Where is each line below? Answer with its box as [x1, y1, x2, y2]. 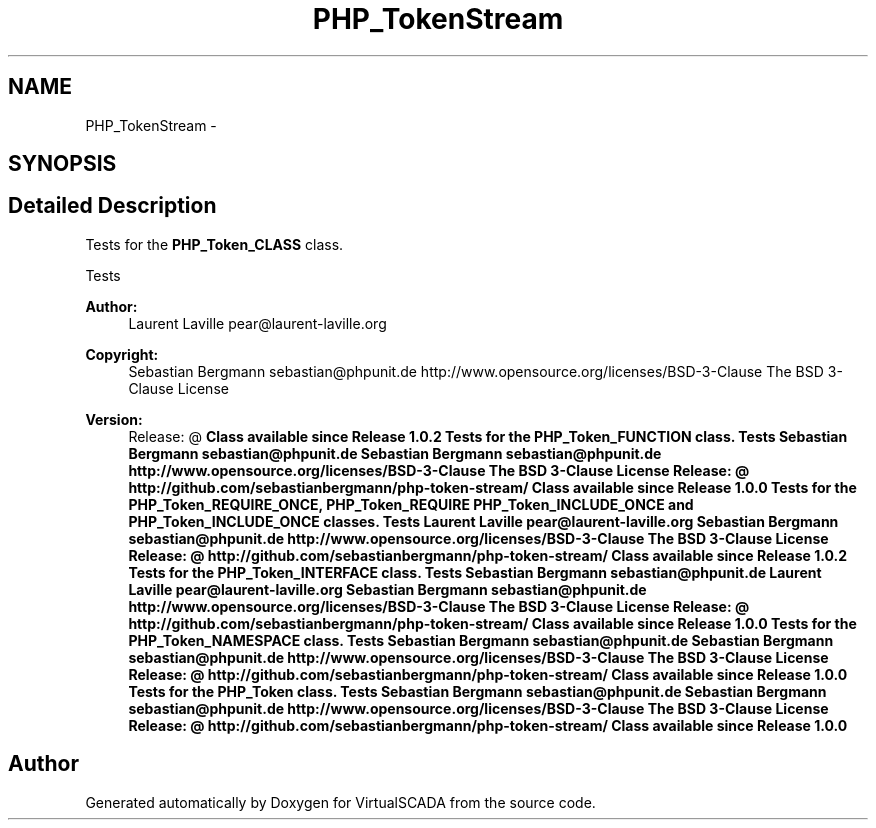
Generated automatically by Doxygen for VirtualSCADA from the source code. [85, 793, 596, 811]
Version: [85, 410, 143, 428]
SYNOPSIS [8, 151, 117, 177]
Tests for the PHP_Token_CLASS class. [85, 235, 344, 253]
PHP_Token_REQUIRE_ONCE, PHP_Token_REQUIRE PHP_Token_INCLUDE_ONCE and [128, 495, 694, 513]
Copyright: [85, 345, 159, 363]
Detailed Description [8, 193, 217, 219]
